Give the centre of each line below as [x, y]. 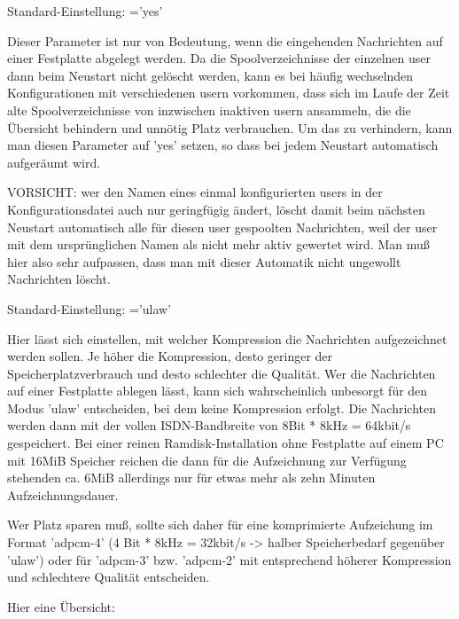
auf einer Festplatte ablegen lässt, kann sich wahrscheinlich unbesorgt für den [218, 391]
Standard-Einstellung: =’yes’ [85, 11]
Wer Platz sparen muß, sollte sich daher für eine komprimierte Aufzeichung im [220, 525]
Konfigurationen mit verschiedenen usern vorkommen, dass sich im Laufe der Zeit [229, 93]
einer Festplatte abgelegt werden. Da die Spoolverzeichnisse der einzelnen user [219, 58]
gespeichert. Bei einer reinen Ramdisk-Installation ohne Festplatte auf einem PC [226, 443]
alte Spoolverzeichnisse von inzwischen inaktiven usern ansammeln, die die [209, 110]
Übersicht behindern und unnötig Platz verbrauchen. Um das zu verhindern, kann [230, 127]
